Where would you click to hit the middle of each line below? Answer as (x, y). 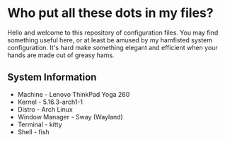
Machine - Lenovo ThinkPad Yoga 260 (74, 94)
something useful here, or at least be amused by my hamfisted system (110, 40)
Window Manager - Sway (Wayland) (70, 117)
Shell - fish (33, 131)
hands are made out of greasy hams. (61, 55)
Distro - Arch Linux (45, 109)
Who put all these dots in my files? (110, 13)
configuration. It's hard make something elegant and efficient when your (112, 47)
